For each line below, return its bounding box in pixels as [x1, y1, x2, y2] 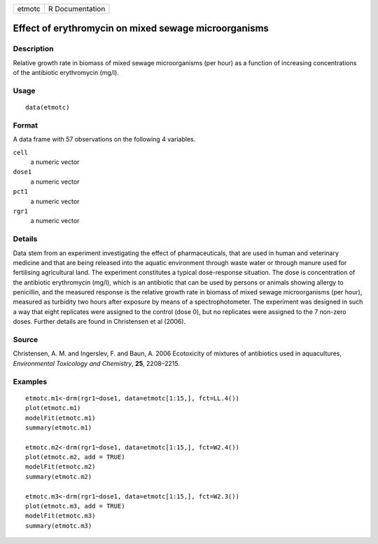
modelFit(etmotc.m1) [25, 414, 96, 422]
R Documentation [48, 4, 106, 13]
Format [13, 120, 38, 130]
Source [13, 335, 38, 345]
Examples [13, 376, 48, 386]
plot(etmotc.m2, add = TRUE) [25, 453, 125, 461]
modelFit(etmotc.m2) [25, 463, 96, 471]
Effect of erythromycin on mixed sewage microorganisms [13, 22, 269, 34]
